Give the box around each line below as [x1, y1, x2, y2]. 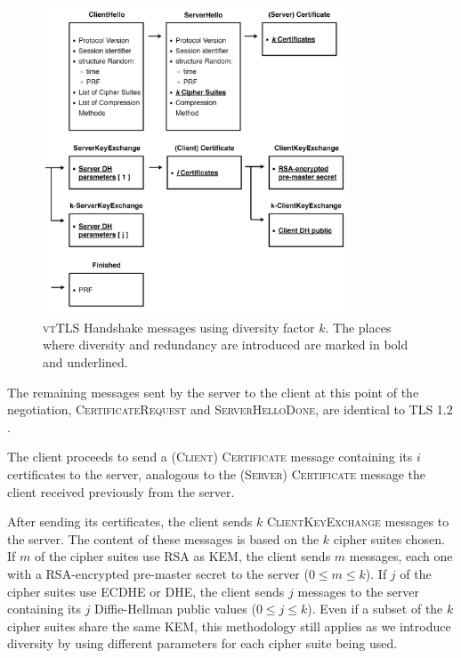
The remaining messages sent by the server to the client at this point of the [7, 382, 419, 401]
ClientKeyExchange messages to [267, 512, 449, 531]
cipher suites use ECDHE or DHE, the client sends [7, 582, 285, 600]
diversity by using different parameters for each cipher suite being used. [7, 634, 398, 653]
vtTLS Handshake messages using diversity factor [43, 317, 315, 336]
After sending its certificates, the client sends [7, 512, 253, 531]
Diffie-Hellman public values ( [94, 599, 256, 618]
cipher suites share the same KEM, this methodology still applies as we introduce [7, 616, 451, 635]
